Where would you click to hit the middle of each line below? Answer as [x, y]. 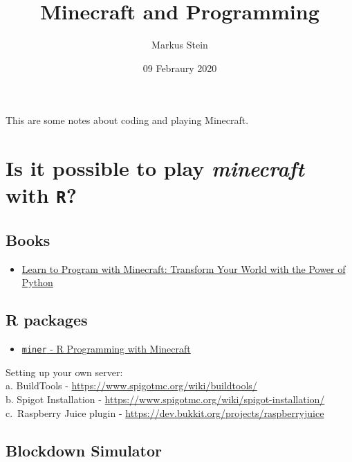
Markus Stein [180, 45]
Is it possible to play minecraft [155, 168]
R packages [47, 320]
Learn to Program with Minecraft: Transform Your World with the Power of [184, 268]
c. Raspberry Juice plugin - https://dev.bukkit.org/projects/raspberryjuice [165, 412]
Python [37, 282]
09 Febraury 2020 [180, 68]
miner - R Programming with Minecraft [106, 349]
